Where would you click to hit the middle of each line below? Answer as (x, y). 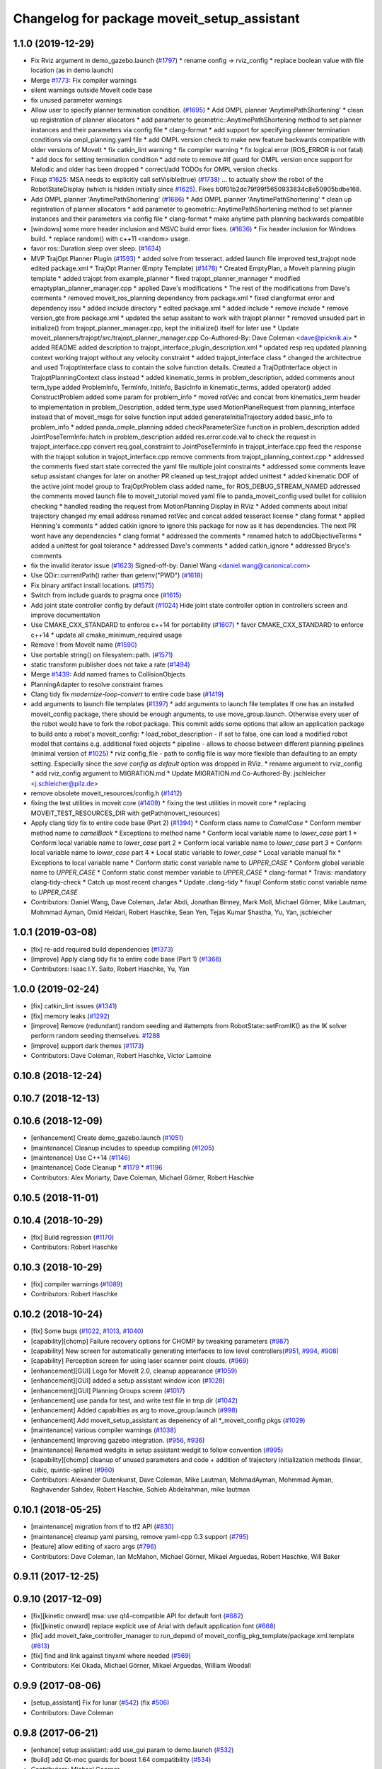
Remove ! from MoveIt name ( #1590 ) (84, 645)
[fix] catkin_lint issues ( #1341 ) (74, 1006)
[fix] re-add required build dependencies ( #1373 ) (102, 949)
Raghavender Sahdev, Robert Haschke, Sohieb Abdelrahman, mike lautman (140, 1489)
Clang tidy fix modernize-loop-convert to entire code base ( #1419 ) (127, 694)
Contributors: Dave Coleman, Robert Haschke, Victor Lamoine (121, 1056)
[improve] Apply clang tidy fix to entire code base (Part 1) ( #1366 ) (126, 959)
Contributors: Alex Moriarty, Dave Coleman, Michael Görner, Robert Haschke (143, 1177)
